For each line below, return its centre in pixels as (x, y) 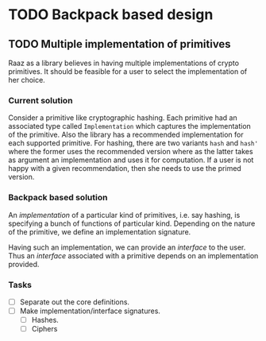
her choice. (27, 80)
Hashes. (45, 320)
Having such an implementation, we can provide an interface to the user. (127, 247)
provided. (24, 264)
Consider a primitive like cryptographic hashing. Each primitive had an (123, 118)
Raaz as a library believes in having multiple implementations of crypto (124, 63)
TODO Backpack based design (111, 15)
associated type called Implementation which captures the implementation (130, 126)
